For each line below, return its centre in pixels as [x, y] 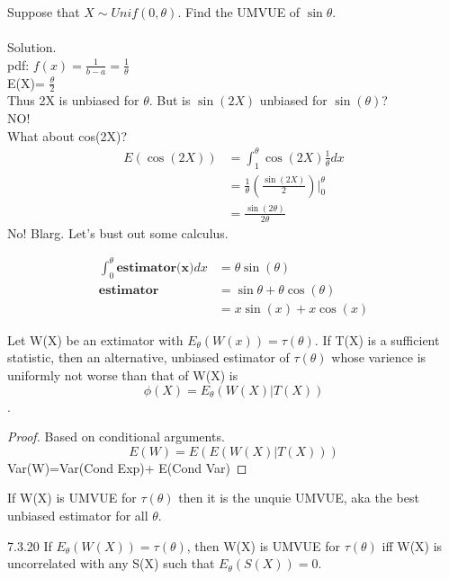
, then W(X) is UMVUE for [264, 545]
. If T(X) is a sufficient [377, 339]
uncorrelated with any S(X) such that [111, 563]
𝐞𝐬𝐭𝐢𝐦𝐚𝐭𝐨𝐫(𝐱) [155, 267]
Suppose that [44, 12]
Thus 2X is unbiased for [73, 100]
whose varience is [379, 357]
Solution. [32, 47]
